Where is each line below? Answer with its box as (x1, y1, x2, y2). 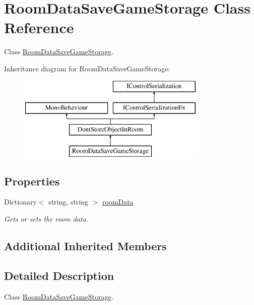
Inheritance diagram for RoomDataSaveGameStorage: (4, 63, 170, 73)
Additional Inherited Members (4, 238, 167, 254)
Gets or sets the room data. (4, 214, 89, 224)
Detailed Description (4, 267, 114, 283)
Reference (4, 17, 74, 38)
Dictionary (4, 196, 37, 207)
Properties (4, 173, 60, 188)
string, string (48, 196, 88, 207)
